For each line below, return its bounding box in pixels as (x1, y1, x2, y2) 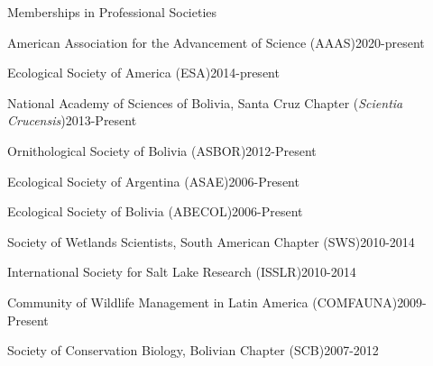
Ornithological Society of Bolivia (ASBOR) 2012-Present (7, 141, 317, 160)
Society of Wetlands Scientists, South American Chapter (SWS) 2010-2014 (7, 232, 415, 251)
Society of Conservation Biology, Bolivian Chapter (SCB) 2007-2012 (7, 341, 379, 360)
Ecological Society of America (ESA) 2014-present (7, 63, 280, 82)
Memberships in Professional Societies (7, 3, 217, 21)
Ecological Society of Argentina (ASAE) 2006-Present (7, 171, 299, 190)
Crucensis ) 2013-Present (7, 111, 137, 130)
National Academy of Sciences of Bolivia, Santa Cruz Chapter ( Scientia (7, 93, 403, 112)
